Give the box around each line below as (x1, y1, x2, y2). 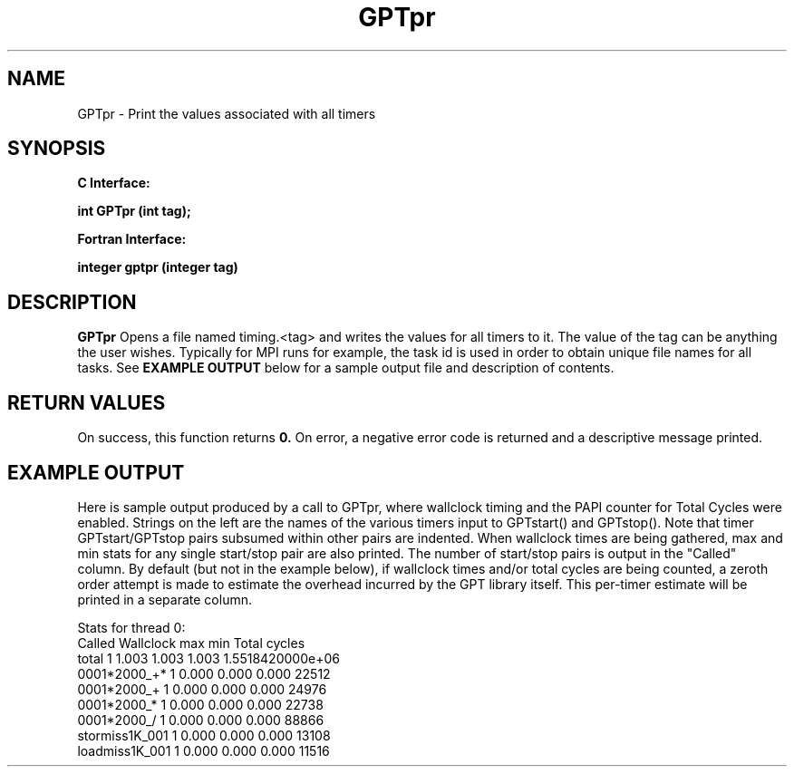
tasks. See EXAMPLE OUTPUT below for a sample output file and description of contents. (77, 360, 615, 376)
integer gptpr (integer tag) (77, 259, 238, 276)
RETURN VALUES (7, 391, 166, 414)
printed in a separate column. (77, 591, 252, 607)
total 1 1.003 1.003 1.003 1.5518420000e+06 (77, 650, 340, 666)
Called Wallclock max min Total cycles (77, 634, 305, 651)
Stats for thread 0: (77, 619, 186, 635)
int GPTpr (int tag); (77, 203, 191, 219)
